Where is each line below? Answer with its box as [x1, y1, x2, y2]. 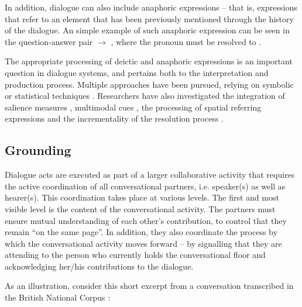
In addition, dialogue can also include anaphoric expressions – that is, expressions [5, 1, 297, 13]
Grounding [5, 141, 71, 159]
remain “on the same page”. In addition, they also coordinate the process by [5, 226, 277, 238]
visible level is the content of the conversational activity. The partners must [5, 202, 276, 215]
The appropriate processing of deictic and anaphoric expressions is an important [5, 55, 293, 67]
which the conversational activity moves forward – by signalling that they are [5, 237, 282, 249]
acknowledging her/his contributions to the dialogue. [5, 260, 194, 272]
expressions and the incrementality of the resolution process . [5, 112, 224, 125]
